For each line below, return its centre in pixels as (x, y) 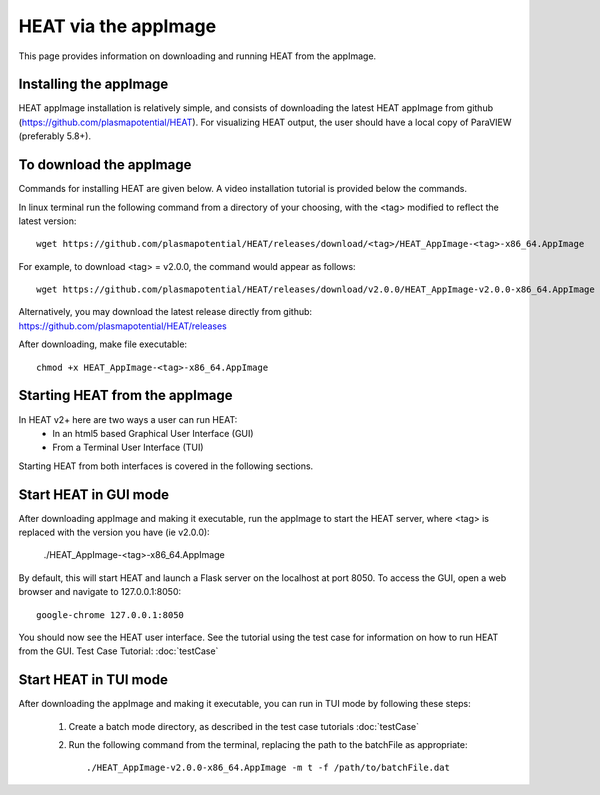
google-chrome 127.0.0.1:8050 (110, 614)
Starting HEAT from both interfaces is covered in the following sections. (166, 466)
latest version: (47, 221)
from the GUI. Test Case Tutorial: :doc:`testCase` (118, 651)
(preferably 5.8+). (55, 136)
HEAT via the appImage (117, 26)
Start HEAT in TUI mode (93, 680)
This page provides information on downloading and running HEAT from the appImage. (197, 56)
